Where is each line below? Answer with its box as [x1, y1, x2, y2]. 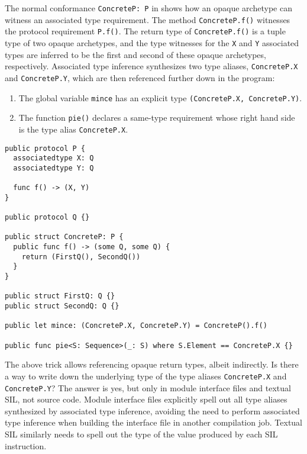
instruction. [5, 439, 47, 452]
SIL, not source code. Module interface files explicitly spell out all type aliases [5, 393, 287, 405]
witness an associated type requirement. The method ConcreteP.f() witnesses [5, 13, 290, 25]
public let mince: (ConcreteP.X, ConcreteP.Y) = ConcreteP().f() [5, 321, 267, 330]
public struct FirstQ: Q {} [5, 292, 115, 301]
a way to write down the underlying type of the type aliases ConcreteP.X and [5, 369, 287, 382]
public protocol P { [5, 144, 86, 153]
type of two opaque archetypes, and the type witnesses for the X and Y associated [5, 36, 299, 49]
